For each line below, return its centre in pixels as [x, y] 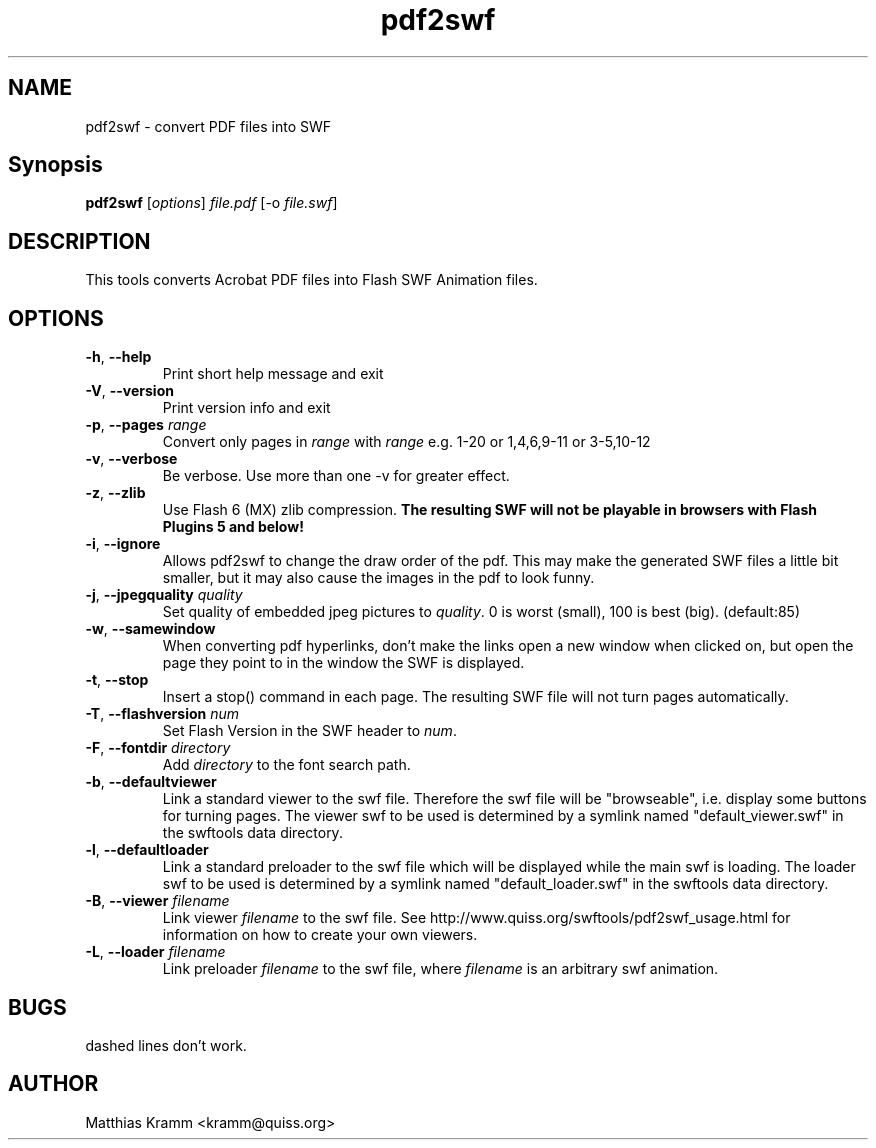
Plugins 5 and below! [233, 527]
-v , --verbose [131, 459]
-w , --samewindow [150, 629]
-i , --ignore [123, 544]
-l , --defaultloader [147, 850]
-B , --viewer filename [157, 901]
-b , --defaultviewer [151, 782]
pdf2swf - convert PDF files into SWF [208, 126]
